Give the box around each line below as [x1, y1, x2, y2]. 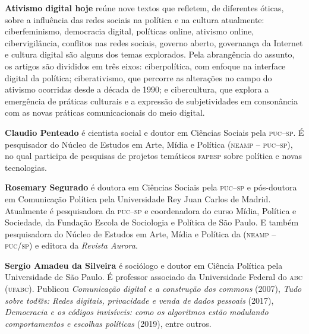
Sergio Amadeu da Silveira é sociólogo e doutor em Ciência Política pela [5, 259, 283, 271]
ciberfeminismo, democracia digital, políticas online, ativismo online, [5, 25, 254, 37]
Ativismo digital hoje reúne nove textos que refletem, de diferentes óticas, [5, 2, 284, 14]
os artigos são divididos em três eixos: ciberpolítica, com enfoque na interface [5, 59, 286, 72]
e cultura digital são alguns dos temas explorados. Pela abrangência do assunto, [5, 48, 295, 61]
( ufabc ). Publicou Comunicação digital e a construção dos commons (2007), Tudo [5, 282, 302, 295]
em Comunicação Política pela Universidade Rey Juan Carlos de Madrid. [5, 192, 271, 205]
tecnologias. [5, 161, 47, 173]
